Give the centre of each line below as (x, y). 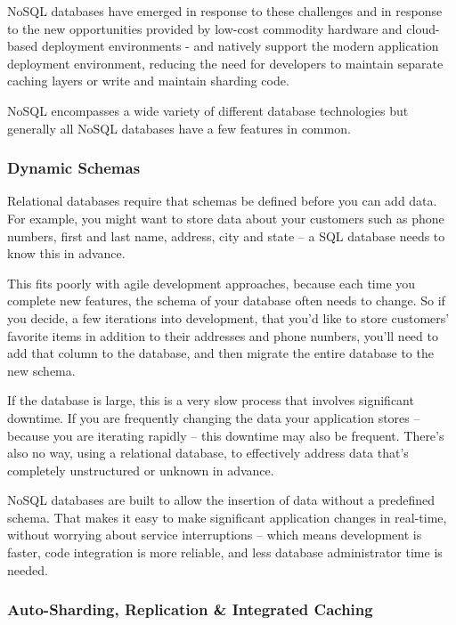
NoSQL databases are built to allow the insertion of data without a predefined (221, 500)
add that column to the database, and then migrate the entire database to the (220, 353)
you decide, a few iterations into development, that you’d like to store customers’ (228, 317)
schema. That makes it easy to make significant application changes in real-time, (227, 517)
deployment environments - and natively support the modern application (240, 46)
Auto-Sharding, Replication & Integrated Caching (190, 609)
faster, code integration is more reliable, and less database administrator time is (225, 552)
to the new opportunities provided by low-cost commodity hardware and (205, 28)
